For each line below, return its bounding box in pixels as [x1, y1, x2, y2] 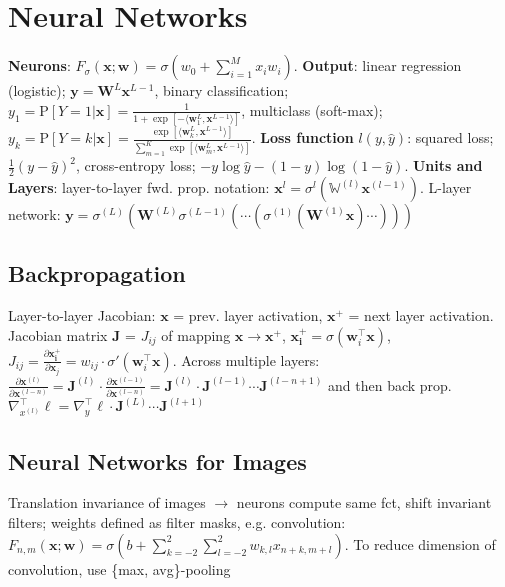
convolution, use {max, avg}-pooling [8, 558, 231, 579]
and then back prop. [328, 374, 452, 395]
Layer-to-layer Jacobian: [8, 305, 156, 326]
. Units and [404, 155, 483, 176]
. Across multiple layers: [172, 349, 320, 370]
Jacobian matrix [8, 324, 108, 345]
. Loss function [251, 127, 354, 148]
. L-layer [419, 177, 472, 197]
